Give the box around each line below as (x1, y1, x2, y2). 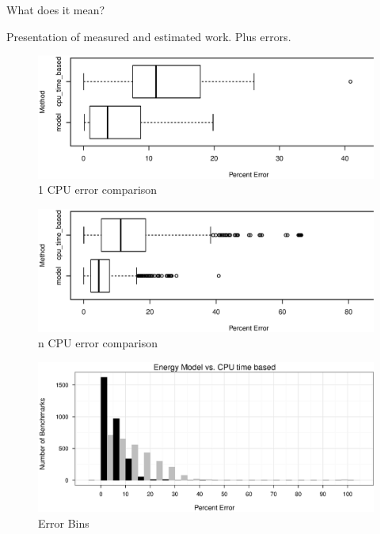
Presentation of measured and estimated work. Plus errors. (6, 28, 291, 44)
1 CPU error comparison (38, 181, 158, 198)
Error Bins (38, 514, 89, 531)
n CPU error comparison (38, 335, 158, 351)
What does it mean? (6, 2, 105, 17)
